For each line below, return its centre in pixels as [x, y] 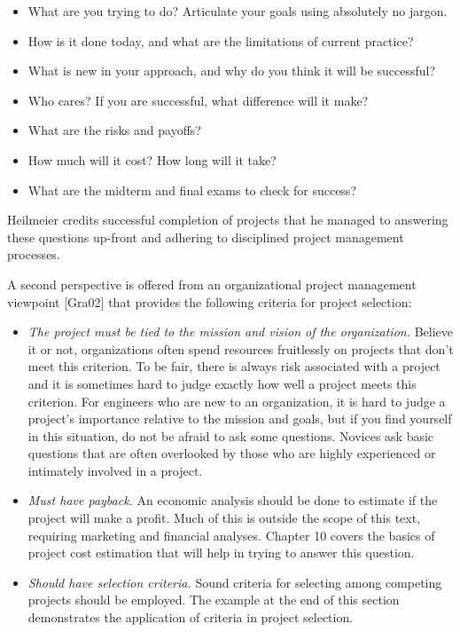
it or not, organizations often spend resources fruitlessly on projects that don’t [241, 348]
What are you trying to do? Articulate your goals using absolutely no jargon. [238, 11]
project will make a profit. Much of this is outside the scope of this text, [224, 518]
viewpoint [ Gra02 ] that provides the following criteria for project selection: [210, 301]
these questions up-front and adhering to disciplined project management [206, 237]
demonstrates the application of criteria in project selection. [191, 617]
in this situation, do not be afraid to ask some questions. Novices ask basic [231, 435]
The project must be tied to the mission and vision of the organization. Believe [240, 332]
